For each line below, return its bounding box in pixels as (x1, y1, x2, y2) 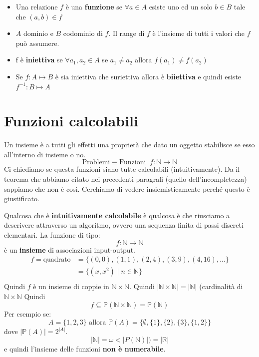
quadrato (43, 256, 71, 264)
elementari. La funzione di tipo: (4, 230, 100, 240)
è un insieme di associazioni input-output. (4, 244, 135, 255)
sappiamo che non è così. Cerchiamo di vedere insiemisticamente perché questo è (4, 183, 250, 194)
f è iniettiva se (15, 54, 63, 65)
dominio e (23, 28, 53, 38)
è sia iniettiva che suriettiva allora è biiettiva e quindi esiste (55, 71, 242, 81)
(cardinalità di (199, 281, 243, 292)
